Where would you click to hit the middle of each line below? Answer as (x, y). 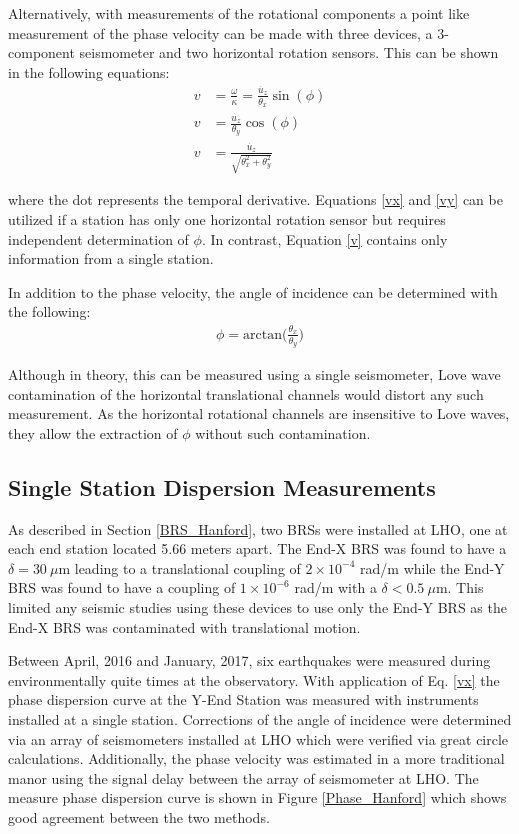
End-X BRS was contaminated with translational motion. (184, 626)
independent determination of (98, 238)
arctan (262, 334)
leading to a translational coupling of (187, 567)
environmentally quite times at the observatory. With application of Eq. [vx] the (254, 679)
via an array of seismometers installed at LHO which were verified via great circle (258, 738)
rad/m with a (335, 587)
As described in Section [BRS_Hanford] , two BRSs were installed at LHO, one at (258, 528)
